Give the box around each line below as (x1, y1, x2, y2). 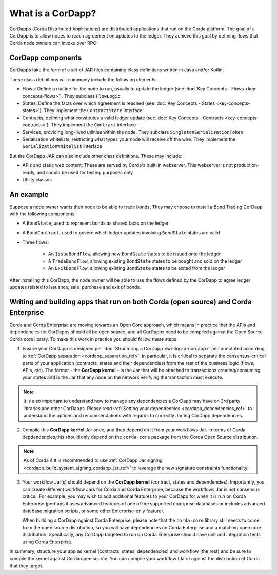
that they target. (9, 563, 44, 569)
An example (9, 190, 49, 199)
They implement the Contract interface (51, 121, 136, 128)
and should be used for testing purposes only (36, 170, 133, 176)
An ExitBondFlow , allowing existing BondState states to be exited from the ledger (48, 265, 225, 271)
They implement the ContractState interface (44, 107, 143, 114)
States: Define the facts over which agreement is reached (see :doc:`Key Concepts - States (22, 100, 215, 106)
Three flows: (22, 239, 49, 245)
